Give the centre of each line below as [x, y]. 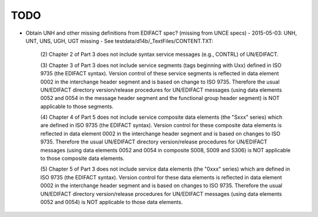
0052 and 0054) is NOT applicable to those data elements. [112, 202]
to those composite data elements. [82, 158]
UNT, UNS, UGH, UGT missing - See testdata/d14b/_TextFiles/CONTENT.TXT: [120, 41]
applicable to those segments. [77, 106]
